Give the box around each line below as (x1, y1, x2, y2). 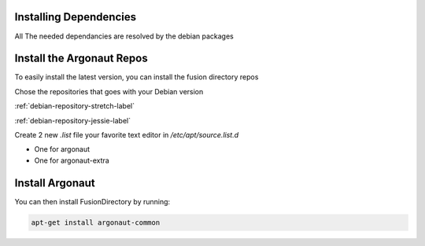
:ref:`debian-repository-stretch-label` (14, 101, 135, 111)
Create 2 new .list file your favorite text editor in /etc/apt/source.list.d (14, 130, 239, 139)
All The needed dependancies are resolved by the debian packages (14, 31, 234, 41)
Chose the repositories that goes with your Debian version (14, 86, 204, 96)
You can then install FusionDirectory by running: (14, 196, 171, 206)
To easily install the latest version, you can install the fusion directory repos (14, 72, 259, 82)
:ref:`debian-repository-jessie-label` (14, 116, 131, 125)
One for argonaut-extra (34, 156, 109, 165)
